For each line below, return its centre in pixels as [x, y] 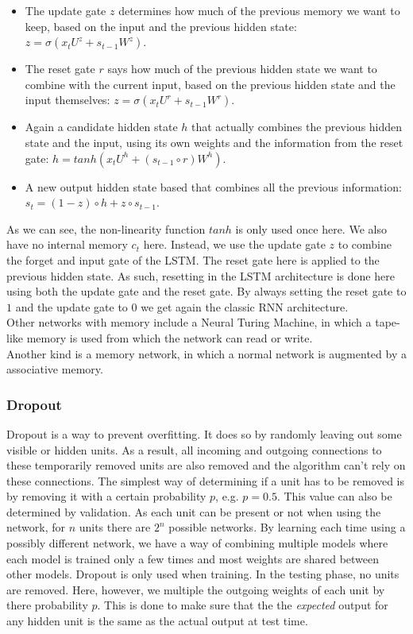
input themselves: [68, 100]
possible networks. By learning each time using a [287, 527]
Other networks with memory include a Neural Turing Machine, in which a [189, 322]
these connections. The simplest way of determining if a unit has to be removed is [205, 480]
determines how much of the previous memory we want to [259, 10]
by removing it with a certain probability [106, 496]
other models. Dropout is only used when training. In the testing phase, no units [203, 574]
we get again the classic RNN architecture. [245, 306]
